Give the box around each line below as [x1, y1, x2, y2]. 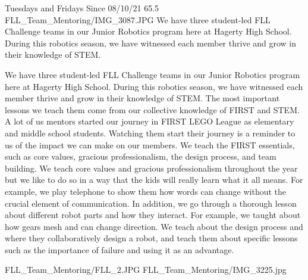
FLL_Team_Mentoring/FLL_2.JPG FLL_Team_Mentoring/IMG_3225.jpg [5, 263, 287, 276]
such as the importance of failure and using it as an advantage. [5, 243, 234, 256]
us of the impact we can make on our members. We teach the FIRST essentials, [5, 138, 295, 151]
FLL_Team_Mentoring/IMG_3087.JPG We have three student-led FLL [5, 13, 271, 26]
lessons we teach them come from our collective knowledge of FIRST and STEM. [5, 103, 300, 116]
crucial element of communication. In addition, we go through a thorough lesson [5, 197, 297, 209]
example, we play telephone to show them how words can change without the [5, 185, 287, 197]
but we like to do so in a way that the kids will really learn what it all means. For [5, 173, 303, 186]
